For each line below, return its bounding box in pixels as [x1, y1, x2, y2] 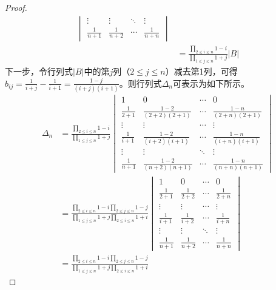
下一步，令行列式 [5, 65, 73, 78]
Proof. [5, 1, 27, 13]
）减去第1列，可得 [165, 65, 238, 78]
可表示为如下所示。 [172, 76, 249, 89]
